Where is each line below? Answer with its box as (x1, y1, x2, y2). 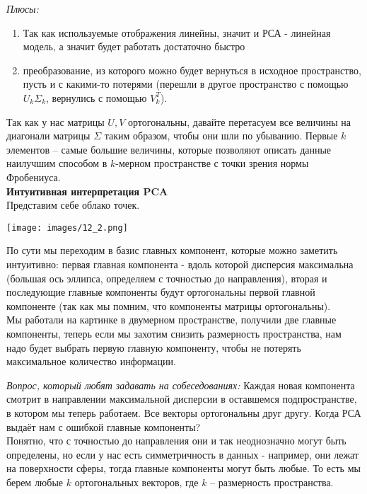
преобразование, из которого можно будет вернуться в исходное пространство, (23, 62, 361, 77)
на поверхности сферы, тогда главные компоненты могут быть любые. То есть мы (6, 461, 361, 476)
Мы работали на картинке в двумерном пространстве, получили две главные (6, 312, 337, 327)
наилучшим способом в (6, 156, 107, 171)
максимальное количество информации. (6, 354, 176, 369)
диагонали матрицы (6, 128, 91, 143)
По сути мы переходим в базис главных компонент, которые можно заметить (6, 243, 338, 258)
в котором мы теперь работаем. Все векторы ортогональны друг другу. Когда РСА (6, 405, 361, 420)
